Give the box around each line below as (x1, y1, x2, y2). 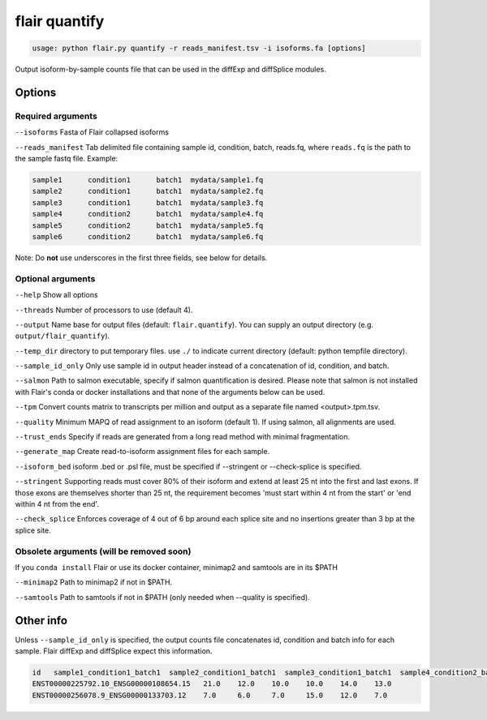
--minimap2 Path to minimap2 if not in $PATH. (15, 577, 173, 587)
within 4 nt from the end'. (15, 499, 99, 508)
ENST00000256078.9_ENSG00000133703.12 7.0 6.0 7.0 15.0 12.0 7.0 (32, 690, 388, 700)
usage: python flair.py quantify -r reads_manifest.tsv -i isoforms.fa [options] (32, 44, 367, 53)
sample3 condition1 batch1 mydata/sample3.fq (32, 198, 264, 207)
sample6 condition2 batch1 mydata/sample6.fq (32, 232, 264, 241)
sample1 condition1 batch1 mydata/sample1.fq (32, 175, 264, 185)
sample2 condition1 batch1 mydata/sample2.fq (32, 186, 264, 196)
